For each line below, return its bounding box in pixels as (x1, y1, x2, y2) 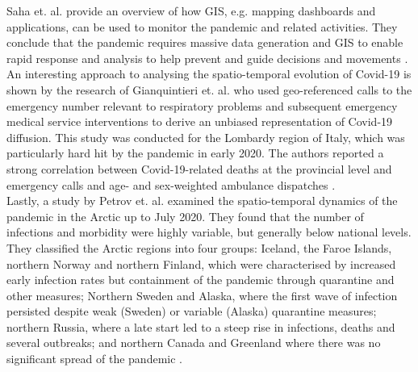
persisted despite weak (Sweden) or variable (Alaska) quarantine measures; (6, 303, 377, 320)
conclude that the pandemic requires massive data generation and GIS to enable (6, 34, 403, 51)
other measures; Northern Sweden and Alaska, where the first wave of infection (6, 286, 398, 303)
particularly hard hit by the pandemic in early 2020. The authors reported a (6, 144, 384, 161)
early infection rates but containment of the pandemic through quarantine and (6, 271, 395, 288)
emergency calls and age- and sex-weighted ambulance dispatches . (6, 176, 336, 193)
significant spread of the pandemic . (6, 350, 182, 367)
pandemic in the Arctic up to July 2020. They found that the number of (6, 207, 364, 224)
